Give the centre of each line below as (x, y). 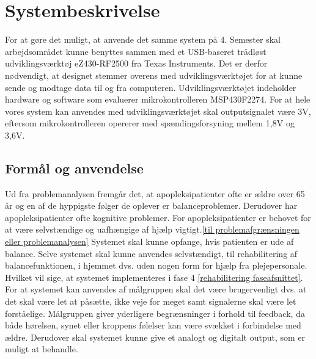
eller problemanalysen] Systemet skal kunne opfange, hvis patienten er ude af (149, 241)
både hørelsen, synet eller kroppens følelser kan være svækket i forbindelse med (153, 325)
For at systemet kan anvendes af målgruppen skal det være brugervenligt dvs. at (156, 289)
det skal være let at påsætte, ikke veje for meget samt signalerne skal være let (151, 301)
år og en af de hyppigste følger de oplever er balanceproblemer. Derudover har (151, 205)
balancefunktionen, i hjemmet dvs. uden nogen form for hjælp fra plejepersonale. (156, 265)
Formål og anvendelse (74, 168)
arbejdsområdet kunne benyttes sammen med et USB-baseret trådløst (136, 51)
